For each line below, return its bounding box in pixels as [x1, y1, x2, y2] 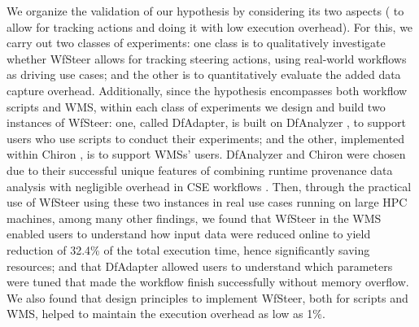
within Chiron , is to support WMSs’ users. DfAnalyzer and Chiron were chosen [7, 146, 406, 163]
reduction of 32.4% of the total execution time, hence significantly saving [7, 241, 370, 258]
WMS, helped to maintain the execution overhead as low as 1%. [7, 305, 325, 322]
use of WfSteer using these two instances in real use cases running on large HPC [7, 194, 408, 211]
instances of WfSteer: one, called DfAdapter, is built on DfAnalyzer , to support [7, 114, 406, 131]
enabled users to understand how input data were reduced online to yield [7, 225, 371, 242]
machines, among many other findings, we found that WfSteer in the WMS [7, 209, 382, 226]
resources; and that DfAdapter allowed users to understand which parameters [7, 257, 393, 274]
